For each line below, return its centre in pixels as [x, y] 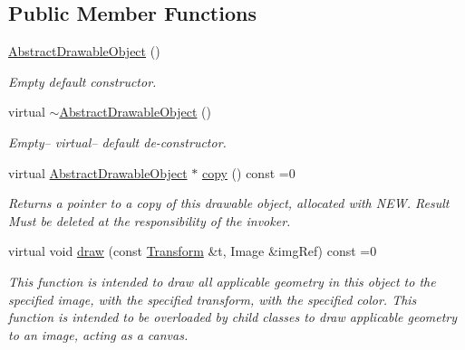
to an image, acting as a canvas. [98, 334]
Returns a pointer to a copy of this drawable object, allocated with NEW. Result [229, 203]
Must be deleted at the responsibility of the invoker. [150, 220]
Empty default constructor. [82, 81]
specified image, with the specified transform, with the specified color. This [213, 299]
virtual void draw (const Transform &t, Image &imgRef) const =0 [193, 251]
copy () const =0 [248, 172]
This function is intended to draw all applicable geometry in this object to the [222, 281]
